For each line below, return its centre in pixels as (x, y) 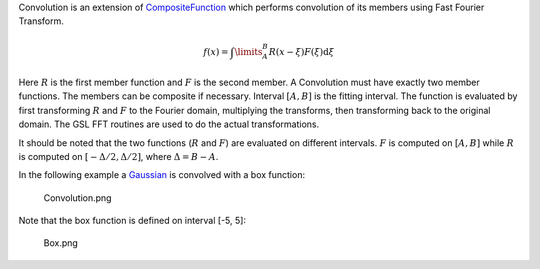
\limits (248, 51)
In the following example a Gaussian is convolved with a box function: (161, 175)
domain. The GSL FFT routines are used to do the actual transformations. (169, 124)
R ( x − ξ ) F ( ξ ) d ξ (301, 51)
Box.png (61, 243)
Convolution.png (77, 197)
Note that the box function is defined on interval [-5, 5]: (132, 221)
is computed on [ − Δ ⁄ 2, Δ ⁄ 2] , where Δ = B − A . (118, 156)
